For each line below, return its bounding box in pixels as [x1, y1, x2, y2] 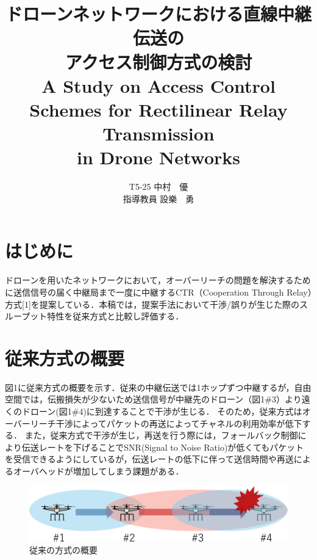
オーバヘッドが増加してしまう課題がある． [13, 465, 184, 478]
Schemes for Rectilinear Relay [29, 96, 288, 122]
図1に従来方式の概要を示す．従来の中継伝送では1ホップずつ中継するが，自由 [5, 380, 312, 393]
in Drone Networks [76, 145, 241, 170]
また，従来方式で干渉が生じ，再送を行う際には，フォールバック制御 [24, 429, 298, 442]
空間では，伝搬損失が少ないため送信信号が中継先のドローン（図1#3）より [5, 393, 302, 405]
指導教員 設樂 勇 [123, 192, 194, 205]
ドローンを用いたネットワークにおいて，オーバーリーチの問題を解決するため [5, 274, 311, 286]
